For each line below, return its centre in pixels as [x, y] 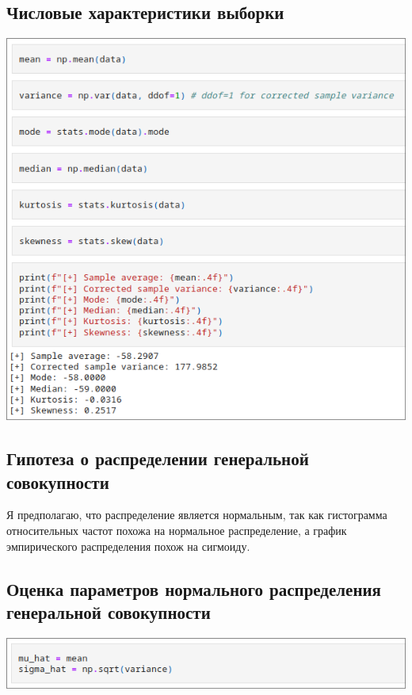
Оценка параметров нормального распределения [194, 588]
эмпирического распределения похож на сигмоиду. [128, 546]
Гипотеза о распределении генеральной [158, 458]
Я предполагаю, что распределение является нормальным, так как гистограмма [197, 515]
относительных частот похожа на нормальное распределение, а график [177, 530]
